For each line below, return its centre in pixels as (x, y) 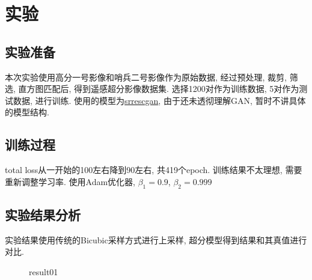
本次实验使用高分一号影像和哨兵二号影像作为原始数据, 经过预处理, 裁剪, (146, 77)
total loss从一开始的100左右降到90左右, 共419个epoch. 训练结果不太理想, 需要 (154, 170)
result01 (44, 271)
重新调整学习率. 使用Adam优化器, (70, 181)
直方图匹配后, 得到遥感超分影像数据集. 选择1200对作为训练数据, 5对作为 (159, 89)
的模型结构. (27, 112)
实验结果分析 (43, 214)
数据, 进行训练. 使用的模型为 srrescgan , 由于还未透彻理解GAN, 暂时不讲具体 (159, 100)
